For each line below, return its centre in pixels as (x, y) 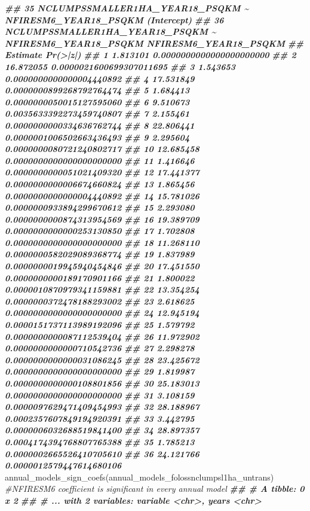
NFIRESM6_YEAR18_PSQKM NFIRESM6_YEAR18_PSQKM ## (154, 43)
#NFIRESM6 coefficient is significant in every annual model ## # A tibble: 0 (155, 489)
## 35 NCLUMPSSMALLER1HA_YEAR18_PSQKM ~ (127, 8)
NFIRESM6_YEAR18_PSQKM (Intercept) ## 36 (114, 19)
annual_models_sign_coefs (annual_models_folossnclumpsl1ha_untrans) (139, 477)
